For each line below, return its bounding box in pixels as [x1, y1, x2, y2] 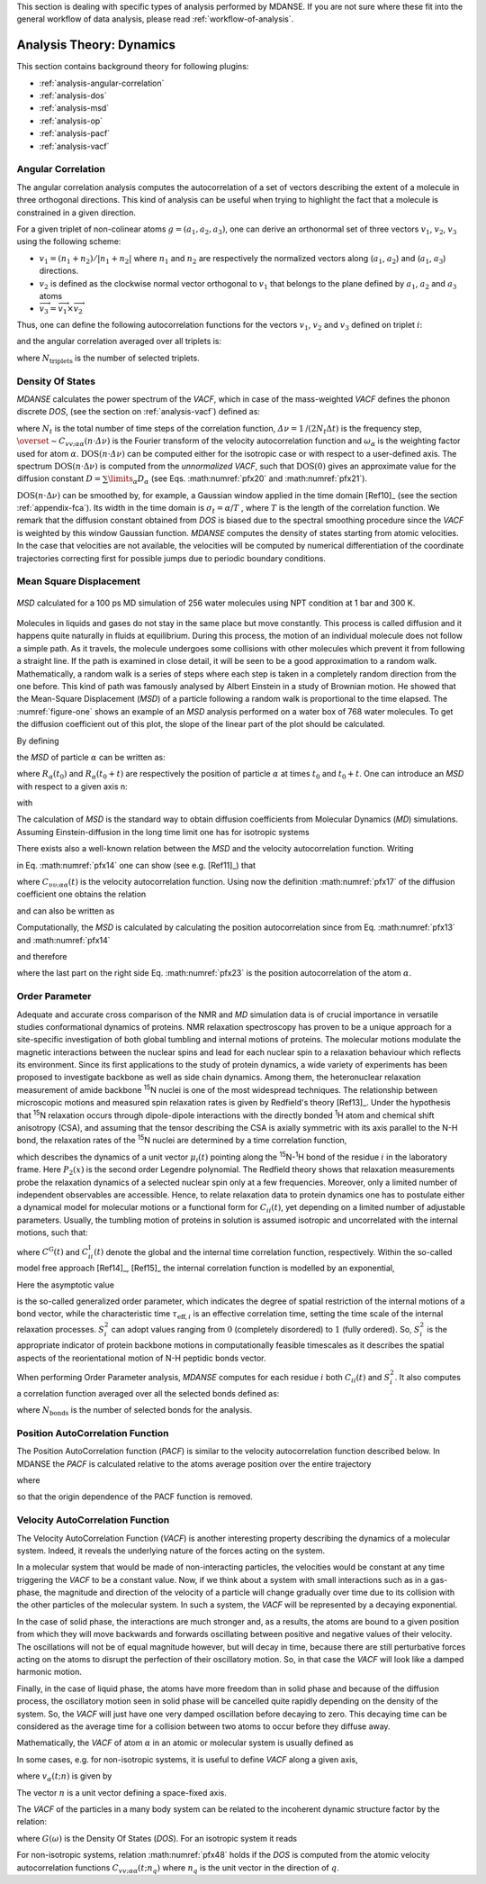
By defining [16, 735, 59, 746]
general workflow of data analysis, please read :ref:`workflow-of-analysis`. [16, 14, 294, 24]
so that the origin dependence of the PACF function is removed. [16, 1491, 254, 1502]
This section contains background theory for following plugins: [16, 61, 249, 72]
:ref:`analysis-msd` [39, 103, 110, 114]
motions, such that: [16, 1227, 88, 1238]
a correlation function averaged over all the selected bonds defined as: [16, 1388, 280, 1398]
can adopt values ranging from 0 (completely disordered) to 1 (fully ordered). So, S [111, 1324, 420, 1334]
